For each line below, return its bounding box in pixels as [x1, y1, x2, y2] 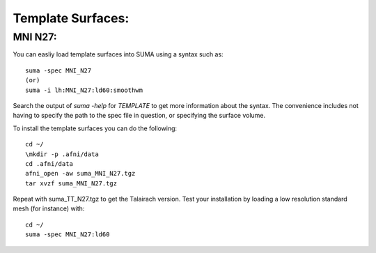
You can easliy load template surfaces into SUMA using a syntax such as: [13, 50, 224, 59]
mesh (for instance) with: [13, 204, 85, 213]
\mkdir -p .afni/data [25, 150, 99, 158]
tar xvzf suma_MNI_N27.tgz [25, 179, 118, 187]
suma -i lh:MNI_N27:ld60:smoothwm [25, 86, 143, 94]
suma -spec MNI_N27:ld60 [25, 231, 110, 238]
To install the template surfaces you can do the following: [13, 124, 178, 132]
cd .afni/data [25, 160, 73, 167]
